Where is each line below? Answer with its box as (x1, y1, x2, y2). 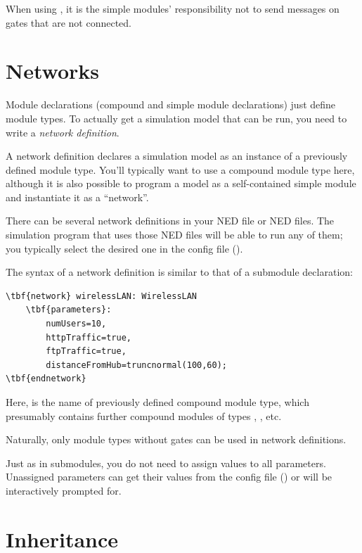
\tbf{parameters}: (25, 305, 112, 315)
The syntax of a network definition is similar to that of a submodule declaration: (6, 265, 353, 279)
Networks (6, 56, 100, 85)
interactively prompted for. (6, 483, 122, 497)
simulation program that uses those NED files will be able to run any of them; (6, 227, 343, 242)
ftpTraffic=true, (46, 346, 127, 357)
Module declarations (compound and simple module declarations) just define (6, 97, 336, 112)
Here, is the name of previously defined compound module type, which (6, 395, 309, 409)
